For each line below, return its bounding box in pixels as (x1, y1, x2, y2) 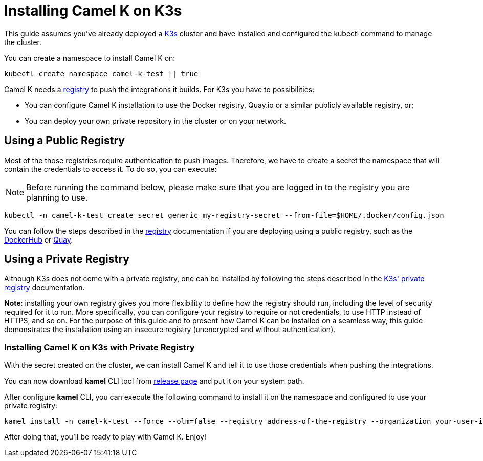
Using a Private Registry (4, 253, 129, 266)
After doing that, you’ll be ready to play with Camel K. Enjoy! (4, 432, 206, 442)
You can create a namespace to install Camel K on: (4, 53, 175, 62)
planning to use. (26, 192, 88, 203)
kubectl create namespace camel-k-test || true (4, 69, 199, 78)
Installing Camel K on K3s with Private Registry (4, 342, 195, 353)
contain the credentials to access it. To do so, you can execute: (4, 164, 217, 173)
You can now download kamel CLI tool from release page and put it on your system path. (4, 377, 304, 386)
